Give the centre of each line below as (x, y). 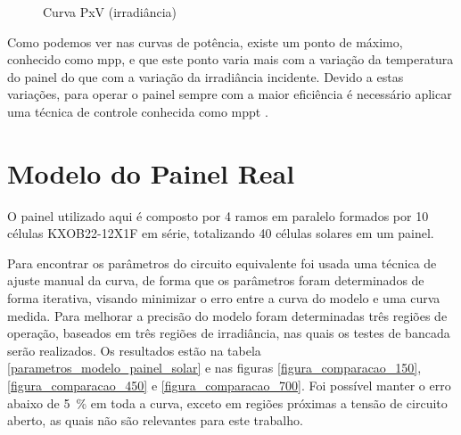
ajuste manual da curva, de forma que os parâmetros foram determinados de (216, 280)
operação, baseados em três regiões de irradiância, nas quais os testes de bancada (229, 333)
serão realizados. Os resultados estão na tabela (134, 350)
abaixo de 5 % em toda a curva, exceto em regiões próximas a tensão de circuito (227, 402)
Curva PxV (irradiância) (110, 12)
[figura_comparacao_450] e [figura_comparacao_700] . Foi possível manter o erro (229, 386)
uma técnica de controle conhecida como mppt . (138, 111)
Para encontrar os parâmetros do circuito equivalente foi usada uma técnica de (222, 263)
